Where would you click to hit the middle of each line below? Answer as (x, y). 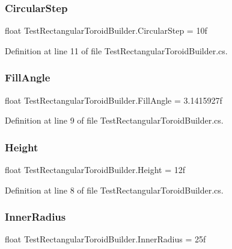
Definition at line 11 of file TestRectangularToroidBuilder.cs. (116, 50)
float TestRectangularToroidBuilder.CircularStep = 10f (106, 30)
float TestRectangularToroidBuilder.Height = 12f (95, 170)
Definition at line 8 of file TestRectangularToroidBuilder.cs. (114, 190)
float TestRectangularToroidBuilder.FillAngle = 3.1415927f (114, 100)
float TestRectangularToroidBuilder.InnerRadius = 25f (105, 239)
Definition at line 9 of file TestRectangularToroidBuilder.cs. (114, 120)
